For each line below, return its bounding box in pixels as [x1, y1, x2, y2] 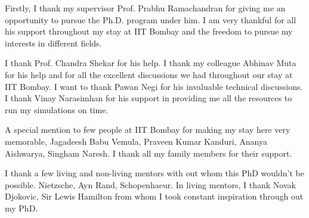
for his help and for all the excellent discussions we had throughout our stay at [5, 68, 293, 80]
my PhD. [5, 201, 38, 214]
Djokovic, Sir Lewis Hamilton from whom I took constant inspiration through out [5, 190, 304, 203]
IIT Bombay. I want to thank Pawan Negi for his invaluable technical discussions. [5, 80, 303, 92]
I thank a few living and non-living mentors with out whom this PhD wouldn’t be [5, 167, 304, 179]
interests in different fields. [5, 36, 102, 49]
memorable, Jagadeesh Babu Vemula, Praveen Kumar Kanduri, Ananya [5, 135, 267, 147]
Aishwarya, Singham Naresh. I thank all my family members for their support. [5, 147, 292, 159]
